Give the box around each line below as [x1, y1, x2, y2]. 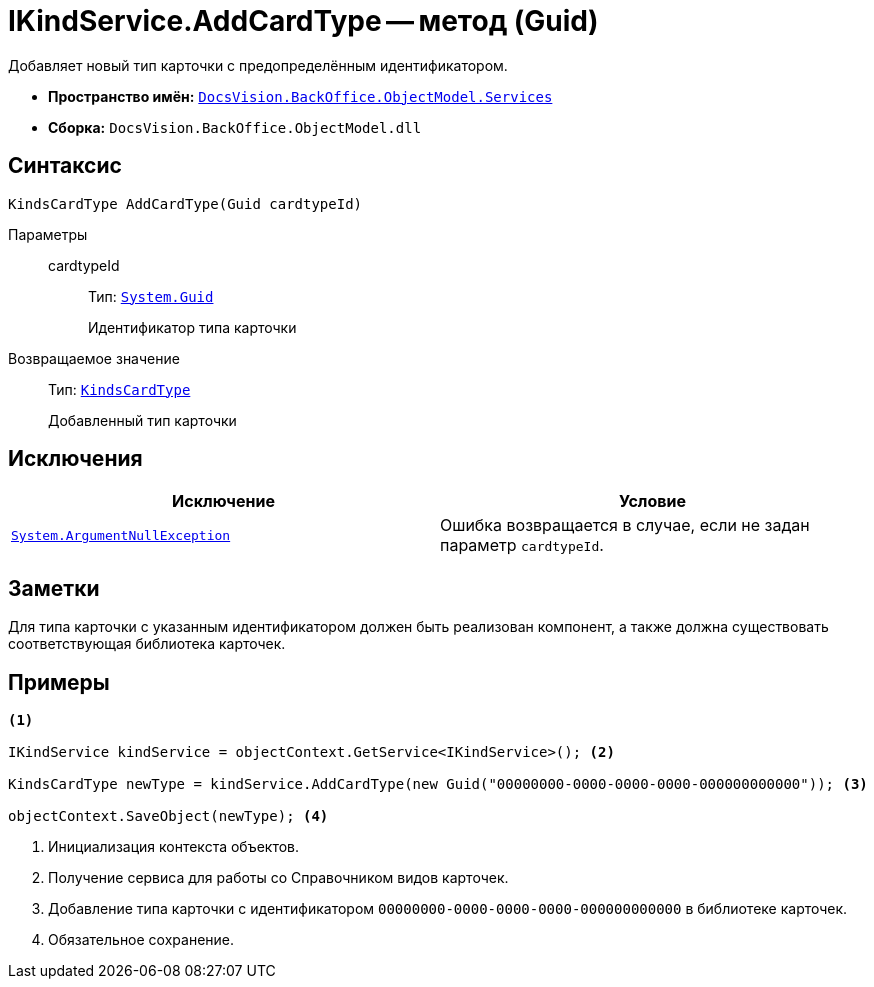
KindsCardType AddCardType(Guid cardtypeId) [8, 195, 363, 212]
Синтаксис [8, 153, 122, 179]
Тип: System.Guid [88, 287, 214, 305]
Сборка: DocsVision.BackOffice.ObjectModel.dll [48, 118, 422, 136]
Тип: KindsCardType [48, 380, 191, 398]
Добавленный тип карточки [48, 411, 237, 429]
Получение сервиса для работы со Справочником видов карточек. [48, 869, 509, 887]
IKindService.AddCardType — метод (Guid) [8, 4, 599, 38]
